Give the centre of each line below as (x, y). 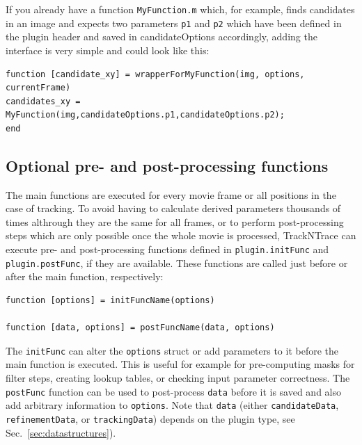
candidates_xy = (43, 101)
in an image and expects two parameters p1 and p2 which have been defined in (174, 23)
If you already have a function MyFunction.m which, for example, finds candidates (180, 9)
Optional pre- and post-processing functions (167, 165)
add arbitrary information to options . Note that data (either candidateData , (172, 405)
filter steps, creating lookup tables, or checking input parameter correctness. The (178, 377)
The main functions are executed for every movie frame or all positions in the (171, 194)
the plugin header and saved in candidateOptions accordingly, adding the (162, 37)
